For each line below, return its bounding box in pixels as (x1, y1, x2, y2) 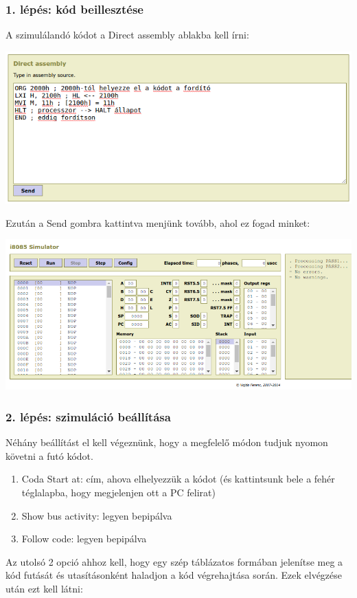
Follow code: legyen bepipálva (21, 531, 147, 546)
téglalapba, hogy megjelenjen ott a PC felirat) (21, 485, 216, 499)
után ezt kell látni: (5, 581, 83, 595)
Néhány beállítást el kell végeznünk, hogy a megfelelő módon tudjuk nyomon (5, 435, 328, 450)
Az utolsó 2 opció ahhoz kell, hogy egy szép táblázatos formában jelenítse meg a (5, 554, 343, 568)
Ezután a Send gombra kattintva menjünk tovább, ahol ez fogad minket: (5, 215, 310, 230)
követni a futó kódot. (5, 448, 93, 463)
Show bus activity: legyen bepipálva (21, 508, 172, 522)
